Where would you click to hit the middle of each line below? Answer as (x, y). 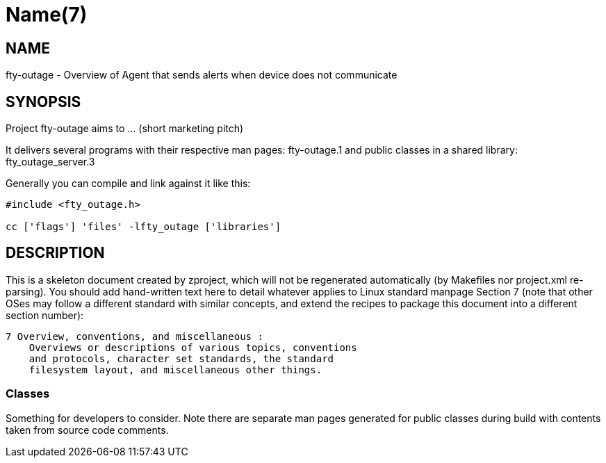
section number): (45, 315)
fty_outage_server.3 (50, 162)
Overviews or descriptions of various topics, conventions (193, 347)
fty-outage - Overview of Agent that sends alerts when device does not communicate (202, 75)
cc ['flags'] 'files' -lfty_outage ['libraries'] (144, 227)
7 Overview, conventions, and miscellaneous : (134, 336)
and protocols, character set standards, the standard (181, 358)
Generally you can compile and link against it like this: (128, 184)
